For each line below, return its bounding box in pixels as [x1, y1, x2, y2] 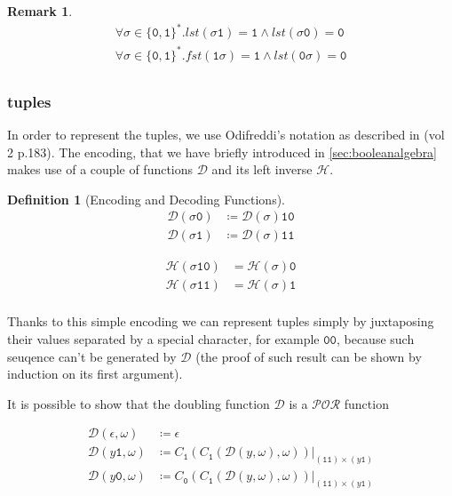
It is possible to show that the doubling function [7, 394, 270, 412]
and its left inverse [211, 160, 313, 179]
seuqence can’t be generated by [7, 347, 177, 365]
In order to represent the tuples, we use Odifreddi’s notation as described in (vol [7, 124, 445, 143]
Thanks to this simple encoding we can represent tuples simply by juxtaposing [7, 312, 434, 331]
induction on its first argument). [7, 364, 183, 383]
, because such [336, 330, 415, 348]
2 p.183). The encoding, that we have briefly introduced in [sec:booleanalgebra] [7, 142, 438, 161]
